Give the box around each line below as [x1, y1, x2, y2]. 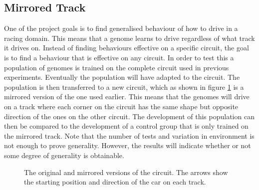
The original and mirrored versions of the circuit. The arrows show [24, 167, 228, 177]
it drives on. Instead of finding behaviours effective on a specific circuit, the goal [4, 42, 249, 53]
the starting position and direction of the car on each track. [24, 177, 206, 187]
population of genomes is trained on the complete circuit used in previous [4, 62, 229, 72]
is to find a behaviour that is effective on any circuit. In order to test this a [4, 52, 234, 62]
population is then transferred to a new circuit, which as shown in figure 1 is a [4, 81, 244, 92]
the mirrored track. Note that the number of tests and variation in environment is [4, 130, 255, 141]
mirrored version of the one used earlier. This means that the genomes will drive [4, 91, 250, 102]
